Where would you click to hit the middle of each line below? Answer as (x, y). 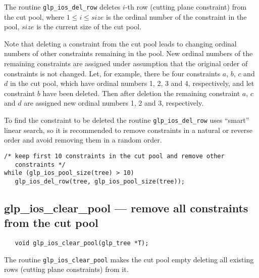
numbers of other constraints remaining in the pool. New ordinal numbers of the (128, 53)
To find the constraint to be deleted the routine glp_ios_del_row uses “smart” (127, 120)
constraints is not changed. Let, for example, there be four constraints (112, 73)
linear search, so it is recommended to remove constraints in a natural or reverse (128, 130)
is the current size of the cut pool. (89, 27)
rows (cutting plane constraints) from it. (66, 269)
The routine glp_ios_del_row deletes (62, 7)
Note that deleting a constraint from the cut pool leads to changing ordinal (120, 43)
